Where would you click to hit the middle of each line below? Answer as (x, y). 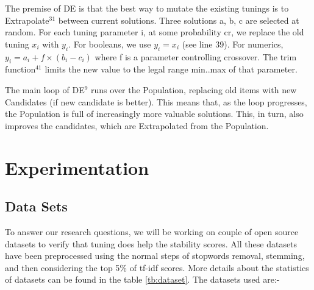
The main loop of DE (45, 89)
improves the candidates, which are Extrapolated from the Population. (137, 125)
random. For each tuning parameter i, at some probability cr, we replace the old (155, 32)
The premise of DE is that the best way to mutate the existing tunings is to (147, 8)
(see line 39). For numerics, (233, 44)
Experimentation (77, 167)
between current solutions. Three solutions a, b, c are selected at (179, 20)
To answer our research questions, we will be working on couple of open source (152, 231)
